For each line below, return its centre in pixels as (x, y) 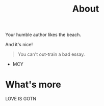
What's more (33, 85)
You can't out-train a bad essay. (51, 54)
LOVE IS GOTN (21, 99)
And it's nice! (19, 45)
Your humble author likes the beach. (43, 35)
